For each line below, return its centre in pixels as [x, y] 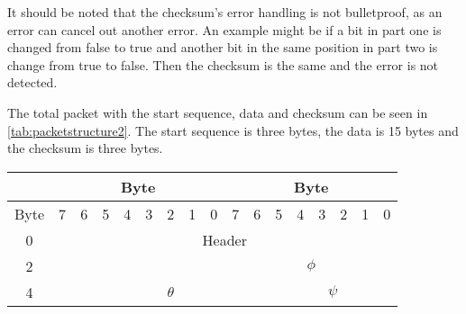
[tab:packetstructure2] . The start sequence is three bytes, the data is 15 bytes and [233, 130]
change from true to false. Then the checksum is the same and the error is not [223, 64]
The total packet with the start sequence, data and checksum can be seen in [218, 112]
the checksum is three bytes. [85, 148]
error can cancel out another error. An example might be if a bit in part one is [224, 29]
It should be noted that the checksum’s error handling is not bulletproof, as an [225, 12]
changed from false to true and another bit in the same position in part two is [223, 47]
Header [224, 239]
